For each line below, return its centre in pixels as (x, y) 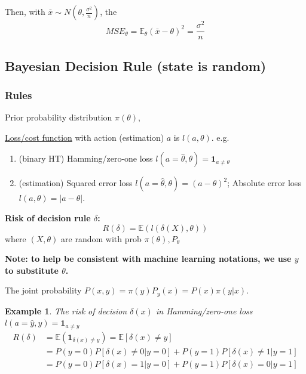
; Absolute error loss (264, 183)
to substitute (32, 270)
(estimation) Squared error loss (76, 183)
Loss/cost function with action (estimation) (85, 137)
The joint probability (43, 290)
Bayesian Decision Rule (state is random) (136, 65)
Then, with (25, 11)
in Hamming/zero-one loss (204, 310)
